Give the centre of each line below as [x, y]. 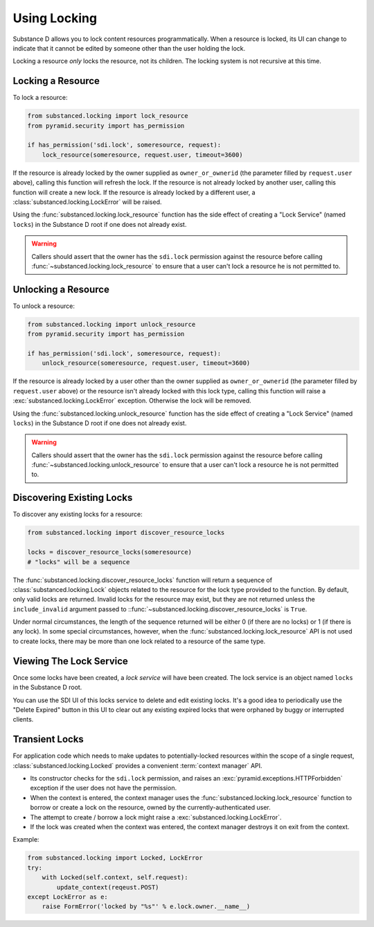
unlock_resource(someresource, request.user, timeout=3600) [146, 363]
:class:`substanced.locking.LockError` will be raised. [87, 202]
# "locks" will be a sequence [79, 562]
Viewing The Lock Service [70, 661]
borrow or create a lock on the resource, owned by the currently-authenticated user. [150, 808]
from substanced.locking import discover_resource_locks [126, 533]
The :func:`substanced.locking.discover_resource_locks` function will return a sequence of [143, 580]
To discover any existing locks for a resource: [78, 514]
